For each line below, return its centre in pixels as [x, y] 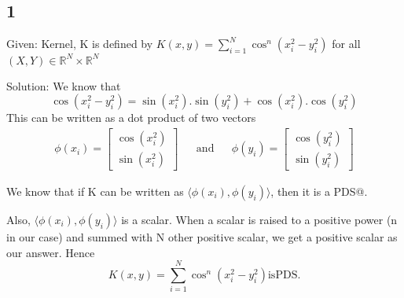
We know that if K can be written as [95, 191]
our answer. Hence [51, 252]
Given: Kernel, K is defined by [80, 44]
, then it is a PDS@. [319, 191]
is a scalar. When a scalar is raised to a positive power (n [259, 219]
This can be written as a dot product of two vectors [131, 118]
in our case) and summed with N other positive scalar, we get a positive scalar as [202, 236]
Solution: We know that [64, 85]
